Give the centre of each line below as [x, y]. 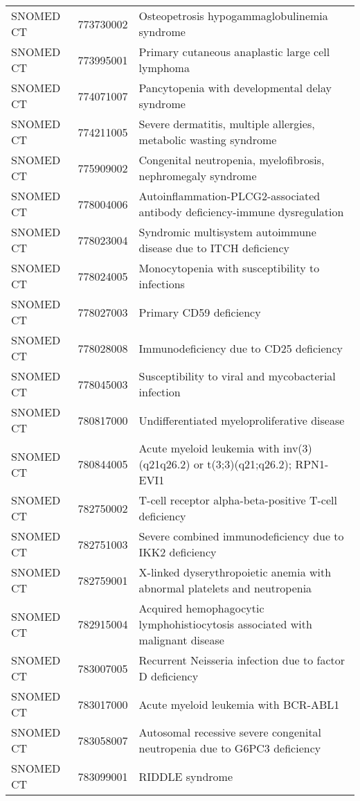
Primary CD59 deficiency [200, 312]
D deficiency [169, 676]
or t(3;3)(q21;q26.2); [243, 464]
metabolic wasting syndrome [208, 140]
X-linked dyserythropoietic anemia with [235, 572]
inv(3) [297, 448]
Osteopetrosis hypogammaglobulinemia [233, 16]
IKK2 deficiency [178, 552]
